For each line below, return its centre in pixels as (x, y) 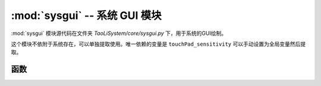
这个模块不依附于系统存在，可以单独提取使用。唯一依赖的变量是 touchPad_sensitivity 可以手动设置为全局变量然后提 (158, 44)
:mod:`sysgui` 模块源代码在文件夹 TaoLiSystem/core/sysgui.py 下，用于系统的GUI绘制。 (119, 33)
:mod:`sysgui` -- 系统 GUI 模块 (86, 15)
